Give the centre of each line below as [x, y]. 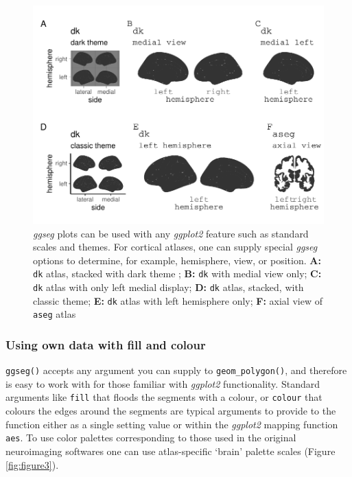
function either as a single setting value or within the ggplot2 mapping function [172, 424]
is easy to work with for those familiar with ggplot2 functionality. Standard [163, 383]
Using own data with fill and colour [106, 344]
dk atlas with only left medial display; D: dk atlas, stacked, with [168, 287]
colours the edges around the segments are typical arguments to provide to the [171, 411]
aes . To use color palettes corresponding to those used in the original [151, 438]
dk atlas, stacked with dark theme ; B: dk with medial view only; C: [177, 274]
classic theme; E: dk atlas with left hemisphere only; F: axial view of [178, 300]
